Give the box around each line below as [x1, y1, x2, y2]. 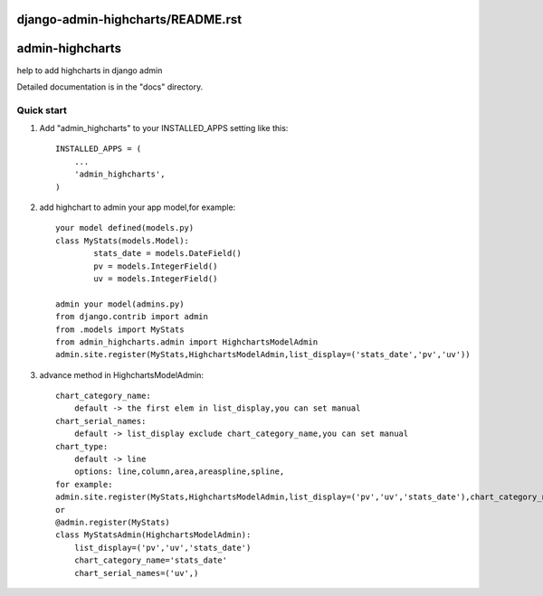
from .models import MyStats [55, 324, 185, 335]
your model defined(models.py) [55, 222, 195, 233]
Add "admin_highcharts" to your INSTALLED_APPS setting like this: [39, 123, 289, 134]
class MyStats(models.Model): [55, 235, 190, 246]
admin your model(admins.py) [55, 298, 185, 309]
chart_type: [55, 441, 109, 451]
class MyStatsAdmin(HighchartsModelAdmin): [55, 530, 252, 540]
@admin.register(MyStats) [55, 517, 171, 527]
